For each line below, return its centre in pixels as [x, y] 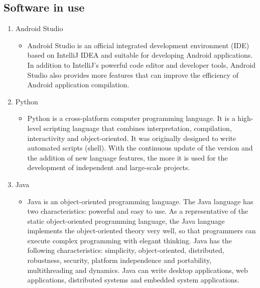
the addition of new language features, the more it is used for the [127, 157]
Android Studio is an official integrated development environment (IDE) [138, 45]
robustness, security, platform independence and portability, [119, 260]
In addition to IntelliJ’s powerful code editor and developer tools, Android [141, 64]
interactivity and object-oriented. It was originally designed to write [132, 138]
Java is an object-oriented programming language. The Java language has [140, 201]
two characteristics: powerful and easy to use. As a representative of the [138, 211]
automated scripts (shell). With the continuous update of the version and [140, 148]
